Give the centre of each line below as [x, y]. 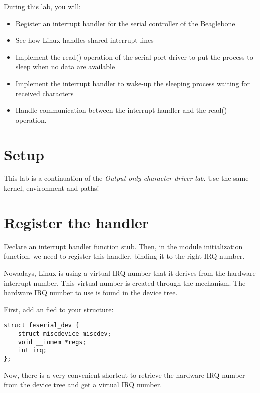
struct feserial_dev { [42, 326]
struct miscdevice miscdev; [65, 334]
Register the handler [77, 222]
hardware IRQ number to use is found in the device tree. [91, 293]
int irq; [32, 351]
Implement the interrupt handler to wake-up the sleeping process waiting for [133, 83]
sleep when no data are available [65, 66]
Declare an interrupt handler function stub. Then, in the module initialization [123, 246]
